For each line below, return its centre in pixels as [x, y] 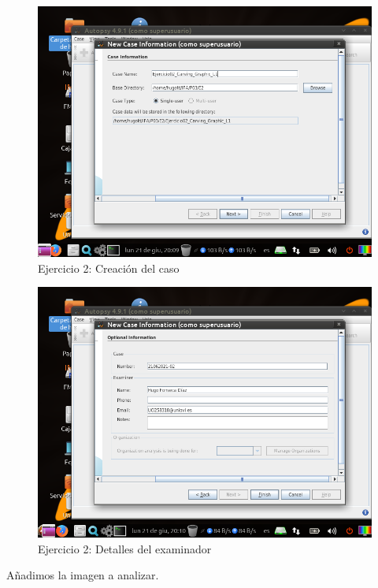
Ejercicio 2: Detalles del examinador [125, 548]
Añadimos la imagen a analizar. [83, 575]
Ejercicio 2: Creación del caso [109, 268]
